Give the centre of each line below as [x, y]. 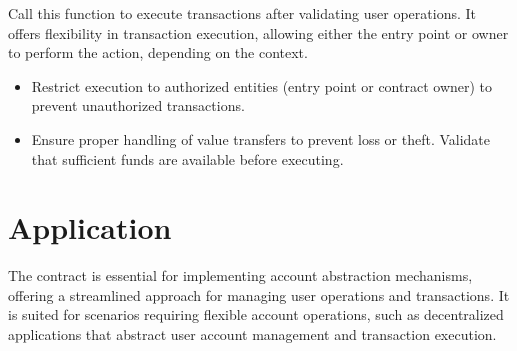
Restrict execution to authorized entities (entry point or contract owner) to [262, 85]
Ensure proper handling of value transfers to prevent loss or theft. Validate [261, 138]
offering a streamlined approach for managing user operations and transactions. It [259, 294]
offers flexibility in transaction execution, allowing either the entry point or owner [258, 32]
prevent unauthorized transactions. [138, 105]
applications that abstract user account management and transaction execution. [252, 334]
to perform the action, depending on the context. [158, 52]
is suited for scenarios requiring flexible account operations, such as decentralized [256, 314]
